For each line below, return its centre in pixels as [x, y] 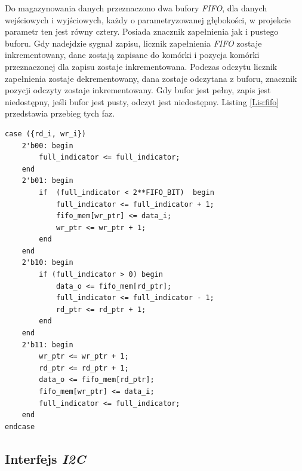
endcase [20, 426]
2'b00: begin [47, 146]
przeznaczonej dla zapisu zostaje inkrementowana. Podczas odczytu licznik [141, 66]
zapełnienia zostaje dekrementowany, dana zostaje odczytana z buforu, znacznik [151, 78]
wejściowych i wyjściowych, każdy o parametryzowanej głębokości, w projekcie [148, 19]
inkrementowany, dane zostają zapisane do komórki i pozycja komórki [132, 55]
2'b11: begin [47, 345]
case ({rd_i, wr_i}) [46, 134]
